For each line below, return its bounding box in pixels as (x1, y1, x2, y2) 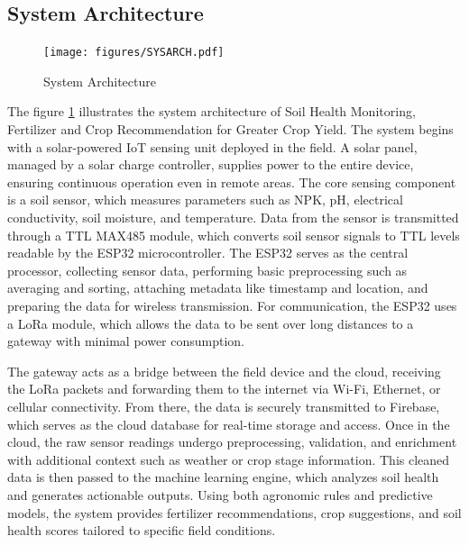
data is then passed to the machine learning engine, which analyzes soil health (7, 468, 439, 486)
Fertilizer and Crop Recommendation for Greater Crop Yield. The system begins (7, 120, 454, 139)
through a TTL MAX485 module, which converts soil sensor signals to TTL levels (7, 225, 460, 244)
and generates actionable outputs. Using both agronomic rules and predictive (7, 485, 433, 504)
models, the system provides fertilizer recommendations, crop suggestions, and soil (7, 503, 462, 522)
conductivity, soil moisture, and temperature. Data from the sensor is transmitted (7, 208, 459, 227)
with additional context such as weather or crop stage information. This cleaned (7, 450, 450, 468)
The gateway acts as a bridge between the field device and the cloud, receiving (7, 361, 441, 380)
